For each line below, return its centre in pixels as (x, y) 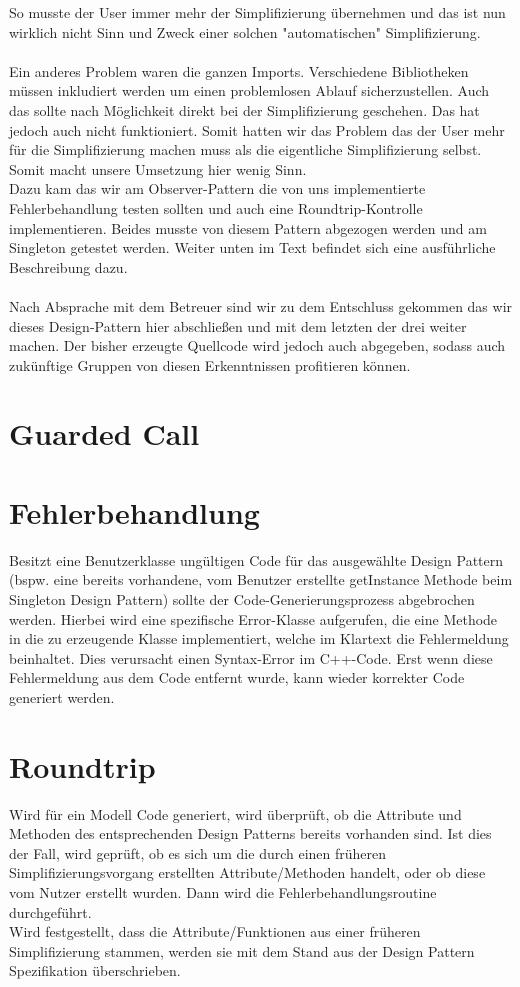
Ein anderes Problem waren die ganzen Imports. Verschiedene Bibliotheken (239, 70)
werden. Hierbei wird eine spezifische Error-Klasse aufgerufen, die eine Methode (253, 618)
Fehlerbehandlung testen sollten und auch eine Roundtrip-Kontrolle (216, 207)
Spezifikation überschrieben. (95, 970)
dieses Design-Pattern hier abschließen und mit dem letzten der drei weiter (238, 325)
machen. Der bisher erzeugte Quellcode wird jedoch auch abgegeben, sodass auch (257, 345)
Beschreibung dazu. (68, 266)
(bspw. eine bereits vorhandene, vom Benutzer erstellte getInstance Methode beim (261, 579)
